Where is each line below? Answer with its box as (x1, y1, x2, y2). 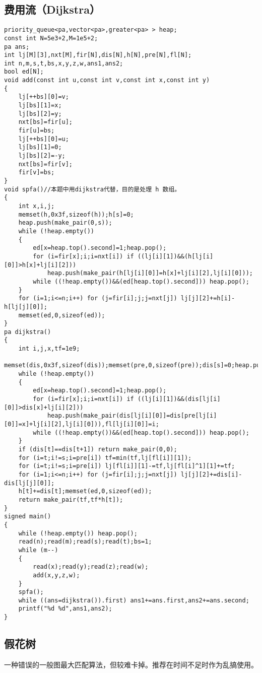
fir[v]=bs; (18, 169, 55, 176)
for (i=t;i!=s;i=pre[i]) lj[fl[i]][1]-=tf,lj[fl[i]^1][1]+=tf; (18, 462, 235, 470)
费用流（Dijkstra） (4, 2, 100, 17)
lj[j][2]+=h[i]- (180, 295, 235, 302)
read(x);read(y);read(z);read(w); (33, 563, 149, 571)
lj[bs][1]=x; (18, 102, 62, 109)
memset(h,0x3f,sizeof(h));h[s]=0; (18, 211, 134, 218)
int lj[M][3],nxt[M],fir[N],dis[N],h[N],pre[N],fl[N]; (4, 51, 192, 59)
